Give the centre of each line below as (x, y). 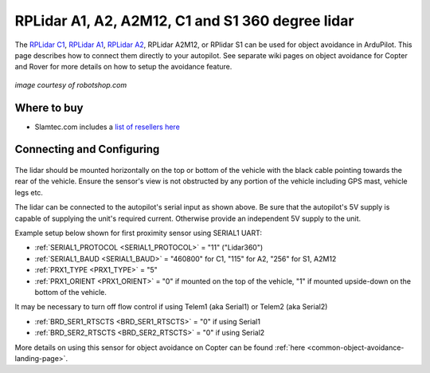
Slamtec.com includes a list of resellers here (107, 127)
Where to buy (49, 108)
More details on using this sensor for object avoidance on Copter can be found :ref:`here (160, 347)
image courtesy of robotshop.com (71, 84)
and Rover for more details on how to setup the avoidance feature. (123, 67)
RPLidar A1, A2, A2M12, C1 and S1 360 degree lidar (184, 21)
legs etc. (29, 192)
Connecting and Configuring (87, 149)
